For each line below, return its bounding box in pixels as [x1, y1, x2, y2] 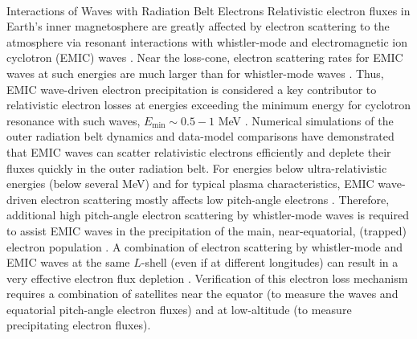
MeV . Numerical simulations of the [218, 112, 394, 129]
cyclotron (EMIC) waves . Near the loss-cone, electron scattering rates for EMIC [6, 49, 403, 66]
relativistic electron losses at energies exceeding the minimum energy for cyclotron [6, 96, 411, 113]
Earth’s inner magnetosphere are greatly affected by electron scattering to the [6, 18, 390, 35]
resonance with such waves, [6, 112, 141, 129]
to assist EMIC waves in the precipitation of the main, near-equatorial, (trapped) [6, 222, 407, 239]
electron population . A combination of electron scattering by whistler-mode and [6, 238, 403, 255]
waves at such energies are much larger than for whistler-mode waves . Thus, [6, 64, 384, 81]
